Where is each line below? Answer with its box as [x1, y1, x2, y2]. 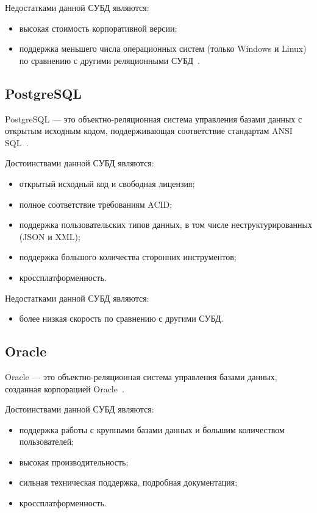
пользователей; [19, 435, 74, 448]
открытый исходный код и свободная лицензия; [19, 177, 195, 189]
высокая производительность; [19, 455, 129, 468]
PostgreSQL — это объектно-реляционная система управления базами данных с [5, 112, 302, 125]
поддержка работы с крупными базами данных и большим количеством [19, 423, 285, 436]
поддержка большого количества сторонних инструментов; [19, 250, 237, 263]
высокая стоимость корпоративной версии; [19, 21, 177, 34]
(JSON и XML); [19, 230, 80, 242]
